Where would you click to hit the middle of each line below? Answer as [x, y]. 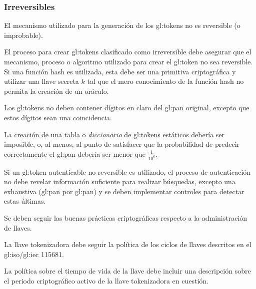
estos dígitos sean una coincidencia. [58, 117]
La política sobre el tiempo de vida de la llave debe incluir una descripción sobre [127, 271]
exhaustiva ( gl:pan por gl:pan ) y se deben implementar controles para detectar [124, 191]
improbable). [23, 35]
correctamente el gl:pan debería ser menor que [75, 153]
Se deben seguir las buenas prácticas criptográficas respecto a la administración [126, 218]
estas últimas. [25, 201]
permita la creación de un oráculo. [56, 91]
